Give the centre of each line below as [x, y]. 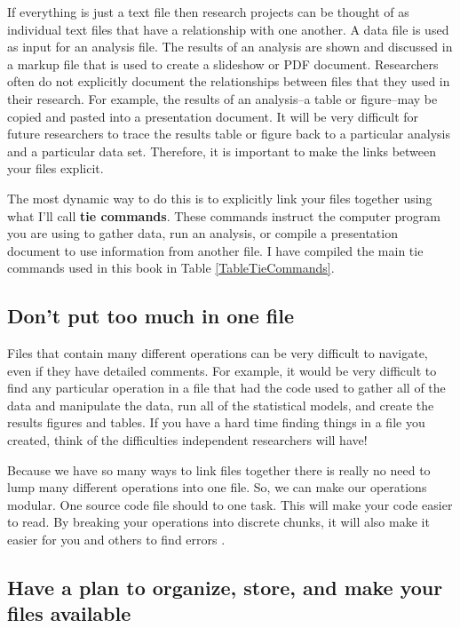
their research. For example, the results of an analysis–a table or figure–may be [222, 98]
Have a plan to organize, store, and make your [225, 588]
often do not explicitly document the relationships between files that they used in [229, 81]
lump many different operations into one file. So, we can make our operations [217, 487]
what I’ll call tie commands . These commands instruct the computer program [224, 215]
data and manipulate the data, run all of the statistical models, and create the [221, 405]
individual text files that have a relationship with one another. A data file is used [228, 29]
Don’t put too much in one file [151, 316]
